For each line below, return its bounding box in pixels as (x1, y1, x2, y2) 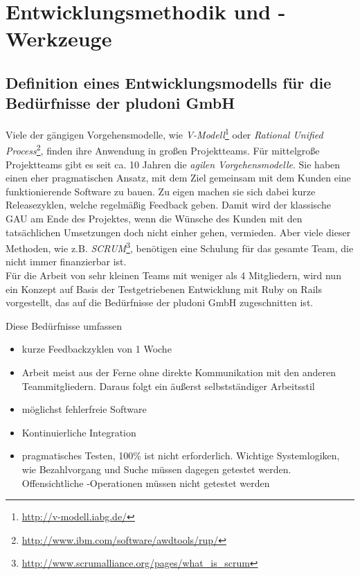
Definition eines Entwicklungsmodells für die (6, 71, 332, 93)
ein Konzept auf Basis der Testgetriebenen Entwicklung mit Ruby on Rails (6, 281, 322, 296)
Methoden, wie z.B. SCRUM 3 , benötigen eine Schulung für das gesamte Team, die (6, 239, 354, 255)
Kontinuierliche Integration (21, 425, 136, 439)
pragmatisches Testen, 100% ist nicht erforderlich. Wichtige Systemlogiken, (21, 448, 340, 463)
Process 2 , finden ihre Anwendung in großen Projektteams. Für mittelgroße (6, 141, 320, 158)
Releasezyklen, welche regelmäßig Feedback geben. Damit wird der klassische (6, 197, 331, 212)
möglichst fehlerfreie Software (21, 402, 147, 416)
